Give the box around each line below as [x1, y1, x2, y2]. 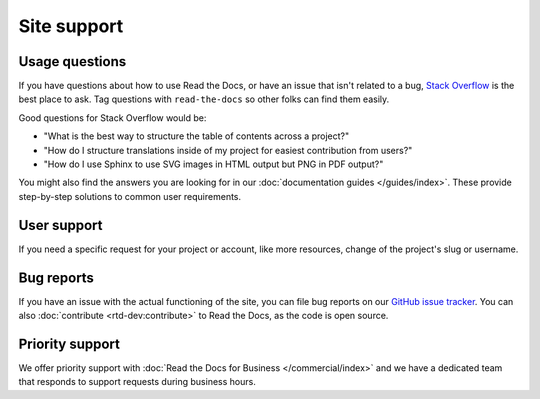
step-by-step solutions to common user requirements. [18, 190, 242, 202]
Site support [18, 15, 124, 37]
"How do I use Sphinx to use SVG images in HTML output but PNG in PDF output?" [43, 158, 384, 170]
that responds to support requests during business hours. [18, 376, 257, 388]
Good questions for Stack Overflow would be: [18, 111, 207, 124]
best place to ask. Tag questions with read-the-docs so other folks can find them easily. [18, 93, 390, 105]
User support [18, 216, 104, 234]
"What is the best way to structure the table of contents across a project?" [43, 130, 350, 142]
